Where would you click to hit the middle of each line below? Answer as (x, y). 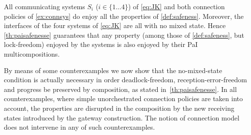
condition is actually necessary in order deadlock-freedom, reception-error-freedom (125, 80)
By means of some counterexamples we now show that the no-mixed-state (113, 70)
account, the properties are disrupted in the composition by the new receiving (119, 108)
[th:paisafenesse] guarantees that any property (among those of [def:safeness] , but (124, 35)
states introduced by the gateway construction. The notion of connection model (122, 117)
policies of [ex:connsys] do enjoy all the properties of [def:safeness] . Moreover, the (124, 16)
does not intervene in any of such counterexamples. (80, 127)
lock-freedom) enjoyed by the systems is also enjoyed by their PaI (101, 44)
